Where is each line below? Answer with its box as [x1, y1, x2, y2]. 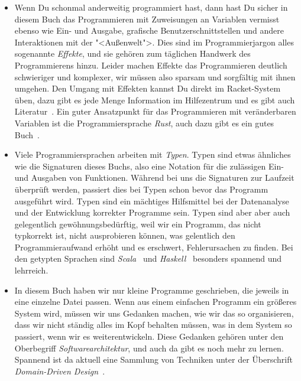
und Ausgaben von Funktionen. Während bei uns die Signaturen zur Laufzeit [14, 171, 294, 184]
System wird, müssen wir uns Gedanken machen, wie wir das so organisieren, [14, 307, 294, 319]
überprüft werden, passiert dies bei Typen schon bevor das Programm [14, 183, 268, 195]
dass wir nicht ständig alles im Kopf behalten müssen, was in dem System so [14, 318, 292, 331]
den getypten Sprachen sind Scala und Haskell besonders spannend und [14, 252, 282, 265]
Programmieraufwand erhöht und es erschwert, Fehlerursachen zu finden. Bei [14, 240, 293, 253]
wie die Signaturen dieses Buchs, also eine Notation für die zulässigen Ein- [14, 159, 284, 172]
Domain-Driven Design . [14, 364, 105, 377]
